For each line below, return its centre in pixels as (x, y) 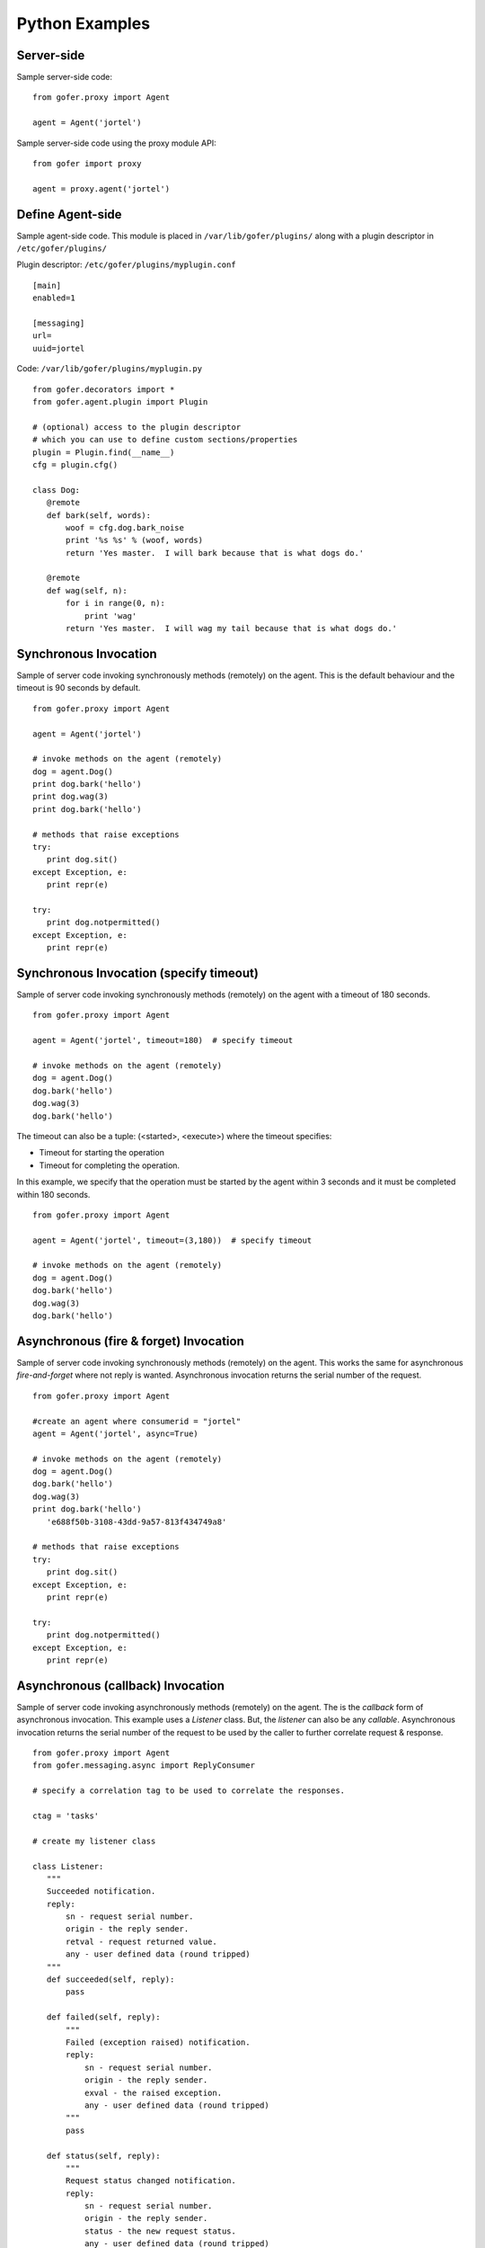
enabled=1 (54, 298)
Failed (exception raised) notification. (158, 2042)
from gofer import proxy (87, 164)
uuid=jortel (59, 348)
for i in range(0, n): (116, 603)
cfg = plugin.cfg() (75, 464)
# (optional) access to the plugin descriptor (137, 427)
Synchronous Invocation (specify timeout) (138, 972)
